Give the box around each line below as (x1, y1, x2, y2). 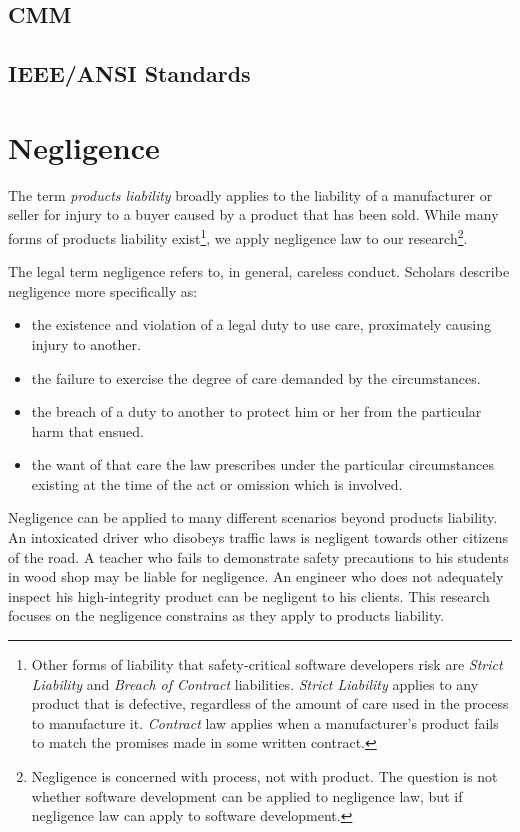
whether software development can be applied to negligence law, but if (31, 785, 463, 806)
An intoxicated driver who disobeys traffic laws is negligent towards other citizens (8, 527, 508, 548)
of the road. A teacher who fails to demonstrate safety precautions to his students (8, 546, 509, 567)
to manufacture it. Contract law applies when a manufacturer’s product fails (31, 712, 499, 733)
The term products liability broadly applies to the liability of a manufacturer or (8, 184, 493, 205)
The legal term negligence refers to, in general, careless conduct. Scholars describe (8, 261, 510, 282)
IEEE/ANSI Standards (8, 58, 251, 89)
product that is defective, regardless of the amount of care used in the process (31, 693, 509, 714)
